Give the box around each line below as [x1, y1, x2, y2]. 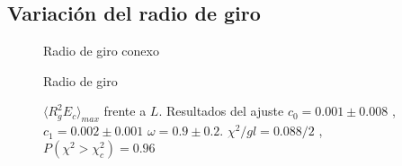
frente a [103, 101, 147, 120]
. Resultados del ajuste [158, 101, 284, 120]
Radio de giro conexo [43, 41, 159, 60]
